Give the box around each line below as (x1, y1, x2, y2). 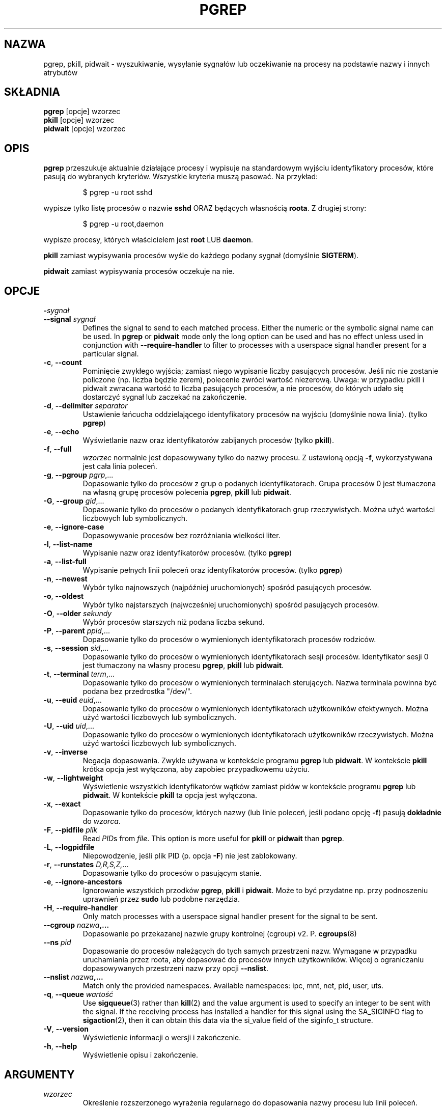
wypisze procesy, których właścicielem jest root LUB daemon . (43, 235, 254, 244)
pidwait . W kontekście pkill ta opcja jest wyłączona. (82, 791, 257, 800)
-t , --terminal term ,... (43, 670, 115, 679)
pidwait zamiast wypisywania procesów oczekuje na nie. (43, 267, 235, 276)
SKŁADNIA (4, 86, 60, 99)
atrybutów (43, 68, 78, 77)
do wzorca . (82, 817, 121, 826)
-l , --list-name (43, 540, 93, 549)
